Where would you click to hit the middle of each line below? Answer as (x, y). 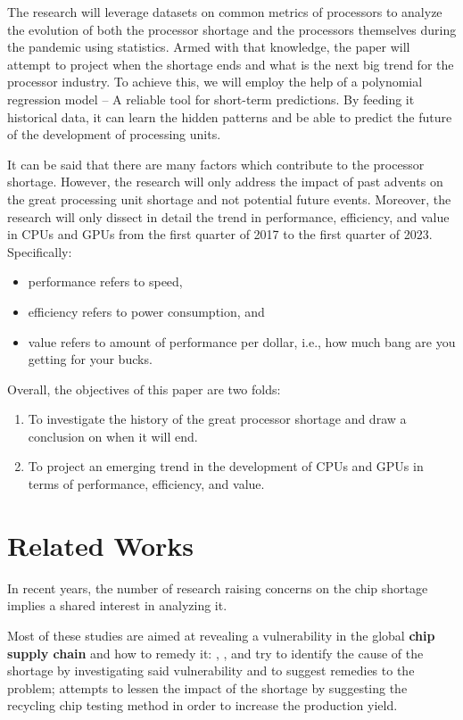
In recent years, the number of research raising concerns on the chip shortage (218, 588)
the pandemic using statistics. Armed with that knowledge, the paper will (209, 47)
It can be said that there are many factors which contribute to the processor (216, 164)
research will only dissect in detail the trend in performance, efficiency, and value (228, 216)
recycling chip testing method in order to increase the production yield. (203, 705)
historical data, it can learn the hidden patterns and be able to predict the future (230, 116)
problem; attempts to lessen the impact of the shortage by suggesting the (207, 687)
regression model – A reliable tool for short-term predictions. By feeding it (211, 99)
